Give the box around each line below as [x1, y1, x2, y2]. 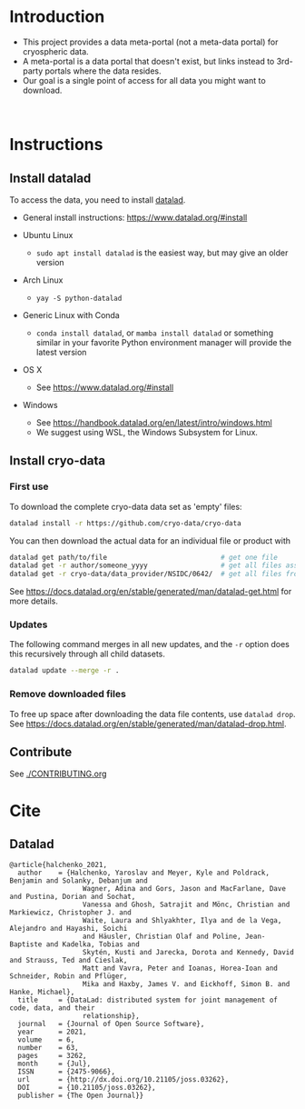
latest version [35, 346, 87, 357]
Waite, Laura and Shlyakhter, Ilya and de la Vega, [82, 916, 282, 925]
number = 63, [17, 1044, 79, 1053]
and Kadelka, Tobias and [45, 940, 141, 949]
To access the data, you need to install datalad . [9, 194, 186, 205]
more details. [9, 595, 59, 606]
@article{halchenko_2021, [9, 861, 107, 870]
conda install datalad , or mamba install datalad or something [35, 327, 274, 338]
